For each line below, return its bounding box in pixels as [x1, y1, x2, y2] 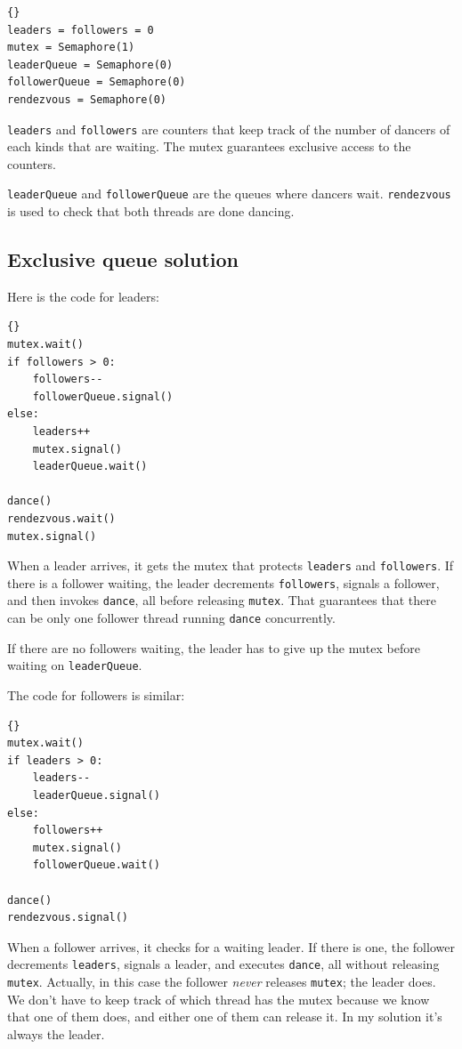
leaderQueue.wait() [32, 460, 148, 473]
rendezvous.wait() [7, 512, 116, 525]
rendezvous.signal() [7, 911, 129, 924]
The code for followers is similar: [7, 686, 185, 705]
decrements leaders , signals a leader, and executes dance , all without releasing [7, 955, 440, 973]
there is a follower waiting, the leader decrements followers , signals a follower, [7, 573, 440, 592]
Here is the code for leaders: [7, 286, 159, 305]
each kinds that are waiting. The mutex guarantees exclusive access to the [7, 137, 411, 156]
